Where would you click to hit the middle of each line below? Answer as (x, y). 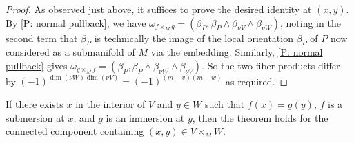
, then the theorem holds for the (260, 117)
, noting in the (311, 22)
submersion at (35, 117)
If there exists (35, 104)
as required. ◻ (257, 81)
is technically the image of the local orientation (194, 37)
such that (225, 104)
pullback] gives (37, 65)
